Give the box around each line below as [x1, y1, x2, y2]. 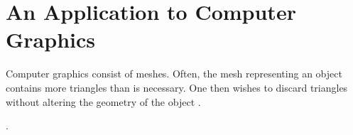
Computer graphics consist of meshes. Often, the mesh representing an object [6, 66, 342, 81]
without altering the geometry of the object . [6, 94, 201, 109]
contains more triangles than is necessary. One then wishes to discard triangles [6, 80, 348, 94]
